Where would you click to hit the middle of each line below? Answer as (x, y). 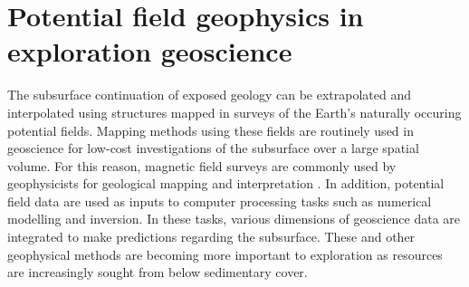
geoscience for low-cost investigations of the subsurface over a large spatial (213, 148)
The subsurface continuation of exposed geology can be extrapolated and (209, 95)
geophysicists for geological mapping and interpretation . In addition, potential (226, 183)
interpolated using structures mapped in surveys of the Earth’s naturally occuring (234, 112)
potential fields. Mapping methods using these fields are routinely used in (211, 130)
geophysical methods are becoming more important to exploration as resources (225, 254)
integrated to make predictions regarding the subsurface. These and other (211, 237)
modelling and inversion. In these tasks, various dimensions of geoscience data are (234, 219)
